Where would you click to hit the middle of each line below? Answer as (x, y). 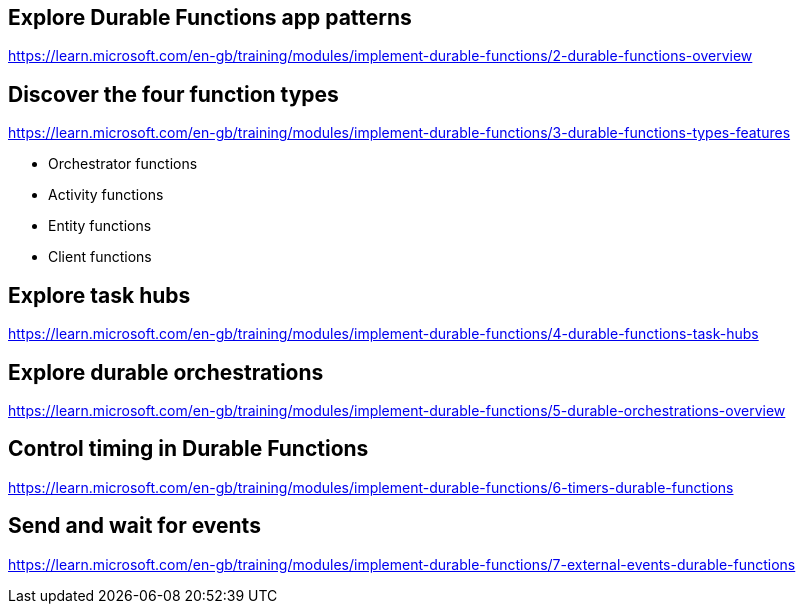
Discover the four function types (173, 94)
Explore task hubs (99, 295)
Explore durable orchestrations (166, 372)
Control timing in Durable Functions (188, 449)
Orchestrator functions (123, 164)
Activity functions (106, 195)
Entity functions (100, 226)
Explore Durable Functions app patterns (210, 17)
